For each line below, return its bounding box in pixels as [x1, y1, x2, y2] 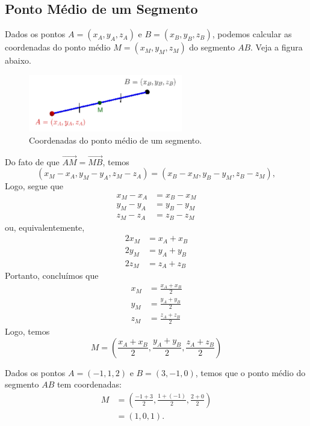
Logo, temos [5, 324, 50, 337]
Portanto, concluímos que [5, 269, 99, 282]
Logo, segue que [5, 180, 64, 192]
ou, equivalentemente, [5, 221, 85, 233]
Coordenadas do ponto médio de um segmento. [29, 133, 202, 146]
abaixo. [5, 54, 31, 67]
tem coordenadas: [57, 378, 122, 391]
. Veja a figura [250, 41, 303, 53]
